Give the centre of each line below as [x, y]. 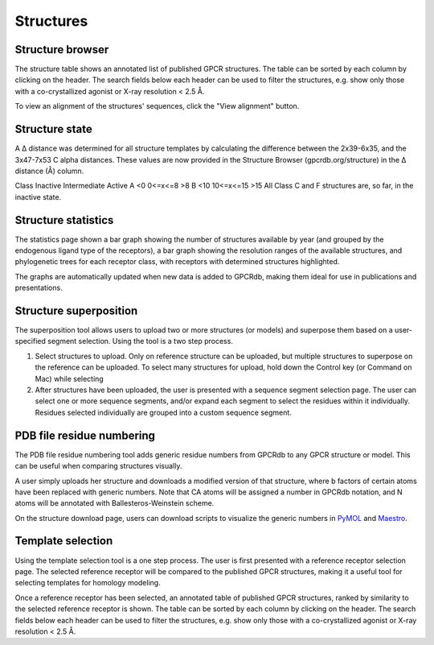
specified [30, 341]
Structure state [53, 129]
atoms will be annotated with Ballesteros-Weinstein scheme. [115, 503]
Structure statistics [64, 220]
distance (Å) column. [49, 171]
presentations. [39, 288]
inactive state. [38, 196]
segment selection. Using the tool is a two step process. [140, 341]
